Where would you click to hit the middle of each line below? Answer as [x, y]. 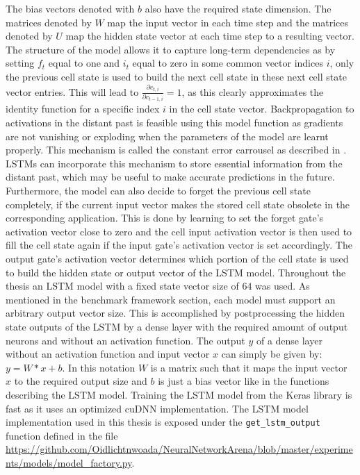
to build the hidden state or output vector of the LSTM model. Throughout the [176, 272]
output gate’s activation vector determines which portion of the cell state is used [177, 258]
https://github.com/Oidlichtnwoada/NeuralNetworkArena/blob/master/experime [179, 449]
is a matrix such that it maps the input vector [249, 367]
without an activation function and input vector [108, 354]
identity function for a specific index [83, 109]
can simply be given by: [272, 354]
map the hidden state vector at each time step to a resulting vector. [210, 36]
